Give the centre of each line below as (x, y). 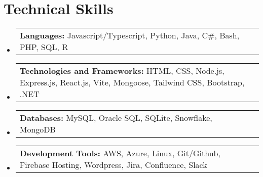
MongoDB (37, 129)
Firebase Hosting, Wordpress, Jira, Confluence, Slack (113, 165)
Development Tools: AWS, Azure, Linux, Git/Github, (120, 153)
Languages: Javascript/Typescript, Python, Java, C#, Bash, (129, 35)
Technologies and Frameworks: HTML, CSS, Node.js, (122, 71)
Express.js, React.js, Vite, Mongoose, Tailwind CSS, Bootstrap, (132, 82)
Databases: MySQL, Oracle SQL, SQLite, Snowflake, (116, 118)
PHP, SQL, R (44, 47)
